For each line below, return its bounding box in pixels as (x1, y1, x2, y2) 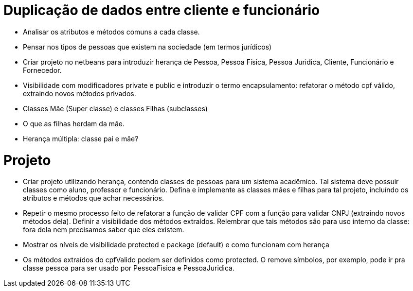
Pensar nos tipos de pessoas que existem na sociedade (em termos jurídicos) (23, 42, 272, 51)
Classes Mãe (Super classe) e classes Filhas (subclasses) (23, 104, 208, 113)
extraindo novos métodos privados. (23, 89, 136, 98)
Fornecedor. (23, 66, 62, 74)
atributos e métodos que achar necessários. (23, 194, 164, 203)
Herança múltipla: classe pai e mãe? (23, 134, 139, 143)
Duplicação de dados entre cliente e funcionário (3, 2, 320, 18)
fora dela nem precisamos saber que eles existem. (23, 225, 184, 234)
